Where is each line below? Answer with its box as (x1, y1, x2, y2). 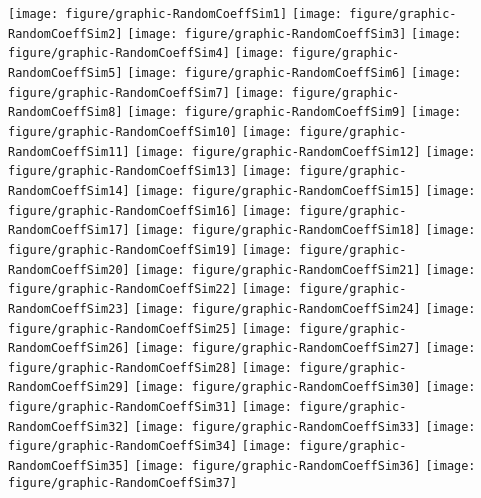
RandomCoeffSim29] (8, 380, 130, 395)
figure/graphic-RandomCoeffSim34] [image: (8, 439, 292, 454)
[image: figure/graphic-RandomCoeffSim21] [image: (134, 262, 476, 277)
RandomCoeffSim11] (8, 144, 130, 159)
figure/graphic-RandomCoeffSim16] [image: (8, 203, 292, 218)
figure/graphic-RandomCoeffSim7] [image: (8, 85, 285, 100)
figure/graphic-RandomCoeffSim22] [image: (8, 282, 292, 297)
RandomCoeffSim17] (8, 223, 130, 238)
